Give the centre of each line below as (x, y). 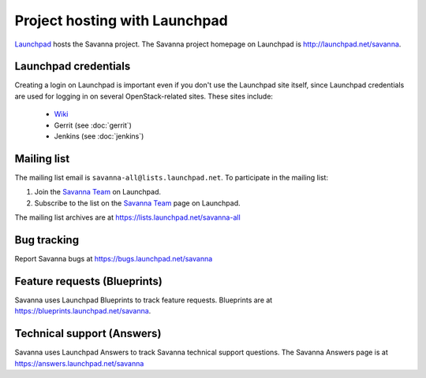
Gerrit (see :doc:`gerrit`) (93, 125)
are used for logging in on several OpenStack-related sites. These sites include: (144, 96)
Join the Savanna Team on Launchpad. (98, 192)
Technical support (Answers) (88, 334)
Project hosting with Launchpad (121, 20)
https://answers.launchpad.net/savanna (79, 363)
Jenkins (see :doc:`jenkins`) (99, 136)
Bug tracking (47, 240)
